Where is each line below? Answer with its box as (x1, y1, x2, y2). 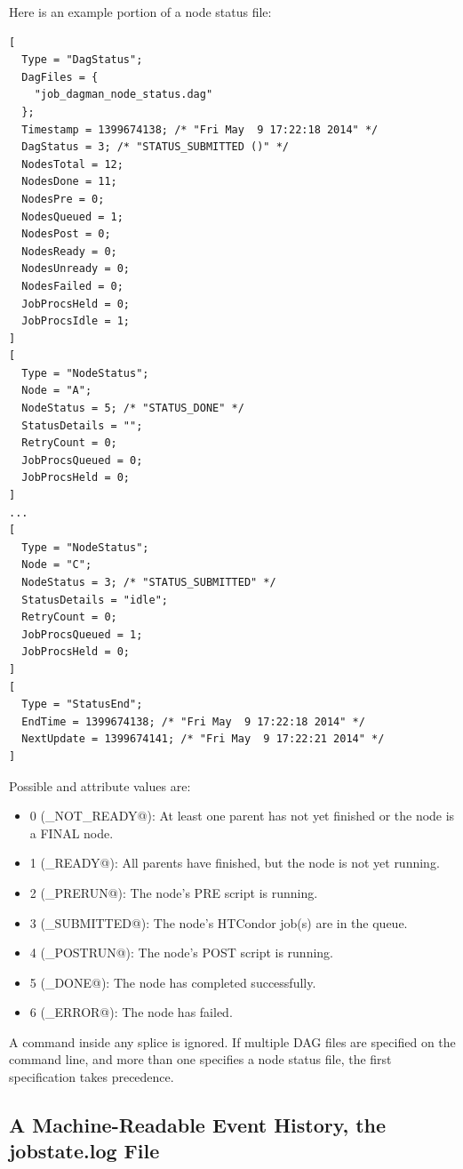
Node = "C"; (21, 558, 92, 572)
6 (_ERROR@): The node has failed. (29, 1003, 233, 1021)
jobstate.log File (9, 1137, 160, 1165)
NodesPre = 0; (21, 192, 105, 205)
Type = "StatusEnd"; (21, 698, 143, 711)
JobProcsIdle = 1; (21, 315, 131, 328)
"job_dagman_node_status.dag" (34, 88, 213, 101)
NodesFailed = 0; (21, 279, 124, 292)
